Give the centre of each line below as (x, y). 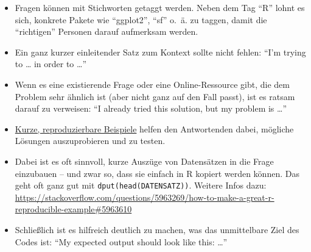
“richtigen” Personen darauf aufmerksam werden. (107, 31)
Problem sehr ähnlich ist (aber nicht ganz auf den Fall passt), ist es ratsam (155, 96)
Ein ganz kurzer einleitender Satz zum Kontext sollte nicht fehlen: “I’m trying (160, 52)
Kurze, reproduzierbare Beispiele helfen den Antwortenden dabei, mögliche (154, 128)
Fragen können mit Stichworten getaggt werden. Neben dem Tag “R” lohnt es (160, 7)
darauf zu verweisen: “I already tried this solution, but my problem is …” (151, 108)
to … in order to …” (51, 64)
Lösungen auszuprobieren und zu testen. (90, 141)
